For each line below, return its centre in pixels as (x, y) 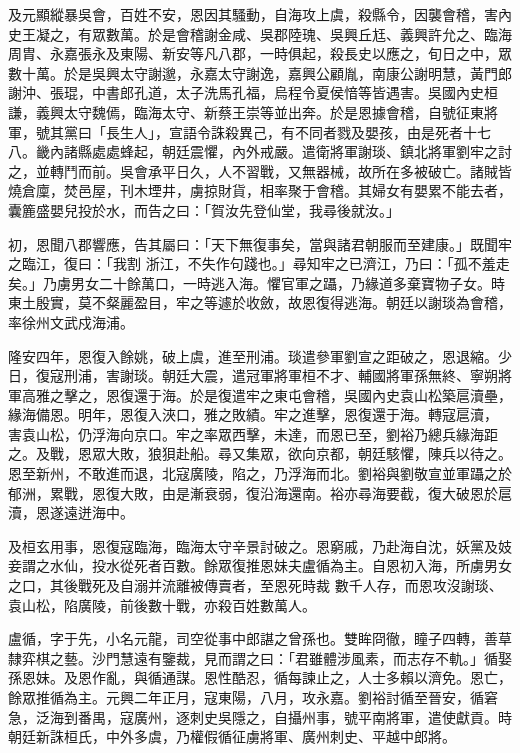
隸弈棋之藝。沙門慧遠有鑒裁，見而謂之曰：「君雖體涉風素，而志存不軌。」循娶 (260, 657)
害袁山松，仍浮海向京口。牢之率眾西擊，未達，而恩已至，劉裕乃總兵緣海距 (253, 433)
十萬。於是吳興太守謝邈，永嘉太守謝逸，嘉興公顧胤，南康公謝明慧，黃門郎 (266, 72)
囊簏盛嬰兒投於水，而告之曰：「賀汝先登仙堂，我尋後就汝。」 (204, 209)
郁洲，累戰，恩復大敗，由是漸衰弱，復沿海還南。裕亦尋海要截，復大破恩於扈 (260, 492)
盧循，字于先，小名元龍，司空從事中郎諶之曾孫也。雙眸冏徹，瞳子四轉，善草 (260, 638)
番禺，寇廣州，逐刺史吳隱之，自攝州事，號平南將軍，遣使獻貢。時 (294, 716)
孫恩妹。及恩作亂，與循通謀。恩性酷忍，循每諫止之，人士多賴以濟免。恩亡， (260, 677)
